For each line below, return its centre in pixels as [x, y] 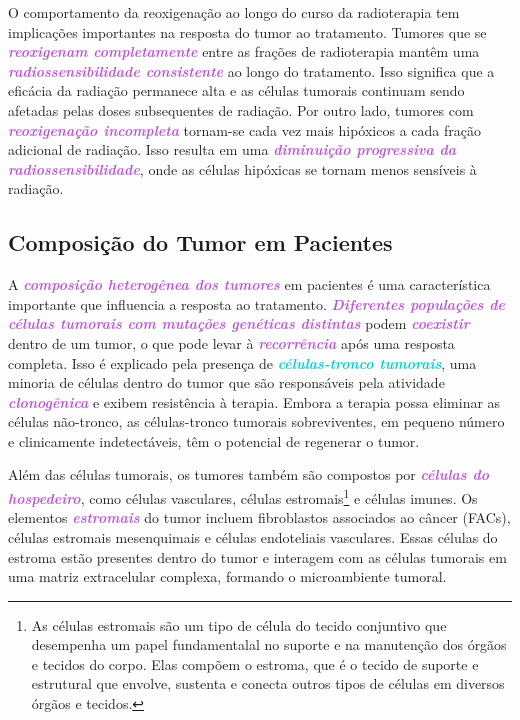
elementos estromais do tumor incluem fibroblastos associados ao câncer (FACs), [259, 517]
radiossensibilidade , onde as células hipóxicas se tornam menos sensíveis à [242, 168]
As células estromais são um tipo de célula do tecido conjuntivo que [239, 624]
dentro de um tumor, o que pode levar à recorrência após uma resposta [231, 342]
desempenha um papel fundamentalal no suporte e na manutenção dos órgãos [269, 644]
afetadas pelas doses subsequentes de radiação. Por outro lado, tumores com [241, 109]
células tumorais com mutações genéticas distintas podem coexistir [239, 323]
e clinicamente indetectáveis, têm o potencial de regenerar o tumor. [214, 440]
